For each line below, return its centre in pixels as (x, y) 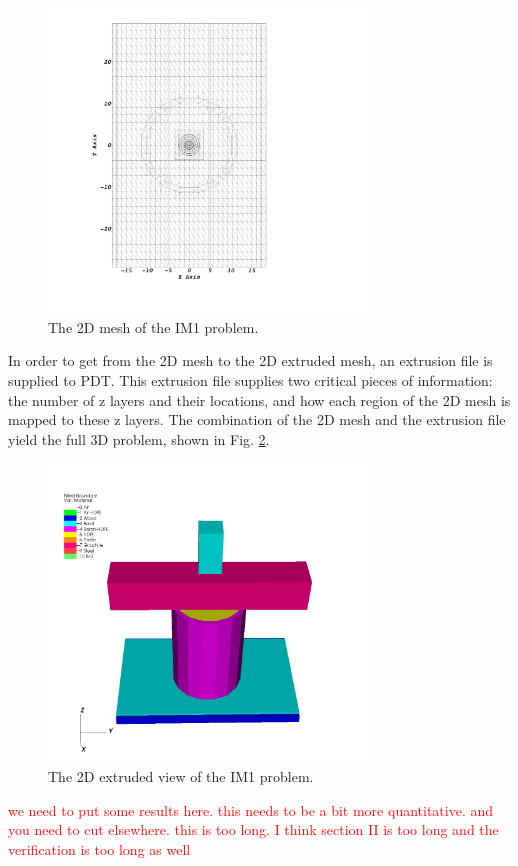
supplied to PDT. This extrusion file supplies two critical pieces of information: (250, 380)
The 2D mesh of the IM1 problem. (153, 326)
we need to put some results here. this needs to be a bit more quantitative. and (251, 809)
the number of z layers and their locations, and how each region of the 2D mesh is (259, 399)
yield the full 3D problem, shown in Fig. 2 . (139, 438)
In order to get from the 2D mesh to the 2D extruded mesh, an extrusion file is (250, 360)
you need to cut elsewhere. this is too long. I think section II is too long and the (253, 829)
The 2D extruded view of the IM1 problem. (181, 775)
